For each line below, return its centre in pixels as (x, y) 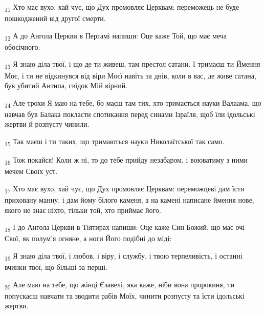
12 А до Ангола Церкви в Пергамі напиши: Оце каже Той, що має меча (116, 36)
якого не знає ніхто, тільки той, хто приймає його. (83, 210)
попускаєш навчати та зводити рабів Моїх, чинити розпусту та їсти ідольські (125, 295)
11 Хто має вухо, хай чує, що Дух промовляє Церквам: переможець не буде (122, 7)
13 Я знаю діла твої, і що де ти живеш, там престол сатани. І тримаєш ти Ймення (132, 65)
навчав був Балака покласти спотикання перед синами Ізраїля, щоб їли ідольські (130, 114)
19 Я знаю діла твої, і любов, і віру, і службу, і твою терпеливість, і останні (124, 256)
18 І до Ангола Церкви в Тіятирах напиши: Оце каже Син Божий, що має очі (125, 228)
